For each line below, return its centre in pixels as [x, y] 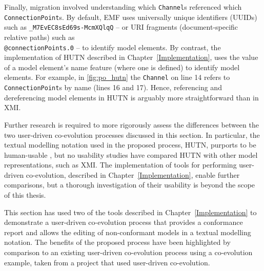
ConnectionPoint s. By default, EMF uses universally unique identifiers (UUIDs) [131, 17]
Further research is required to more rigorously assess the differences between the [131, 124]
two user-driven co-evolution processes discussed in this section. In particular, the [132, 134]
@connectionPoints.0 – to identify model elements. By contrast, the [113, 47]
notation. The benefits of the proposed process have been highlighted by [117, 242]
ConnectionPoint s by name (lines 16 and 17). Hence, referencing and [113, 87]
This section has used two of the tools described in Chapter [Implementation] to [130, 212]
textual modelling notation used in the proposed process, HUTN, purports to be [130, 145]
